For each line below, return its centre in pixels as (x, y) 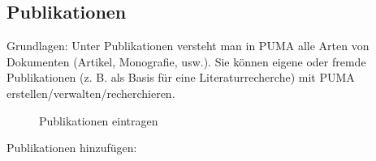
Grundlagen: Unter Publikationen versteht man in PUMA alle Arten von (188, 46)
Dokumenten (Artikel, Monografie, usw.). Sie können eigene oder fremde (186, 61)
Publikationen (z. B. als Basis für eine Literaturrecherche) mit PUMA (181, 77)
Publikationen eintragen (99, 120)
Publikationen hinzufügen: (72, 148)
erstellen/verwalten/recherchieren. (91, 93)
